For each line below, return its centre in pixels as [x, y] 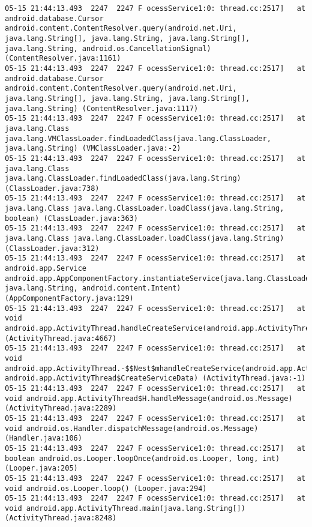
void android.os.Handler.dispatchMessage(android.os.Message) [132, 428]
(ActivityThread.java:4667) [61, 338]
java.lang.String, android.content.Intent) [93, 288]
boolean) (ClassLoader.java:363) [71, 218]
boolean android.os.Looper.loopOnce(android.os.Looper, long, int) [142, 458]
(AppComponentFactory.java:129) [69, 299]
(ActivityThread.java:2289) [61, 408]
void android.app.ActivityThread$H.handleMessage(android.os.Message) [149, 398]
